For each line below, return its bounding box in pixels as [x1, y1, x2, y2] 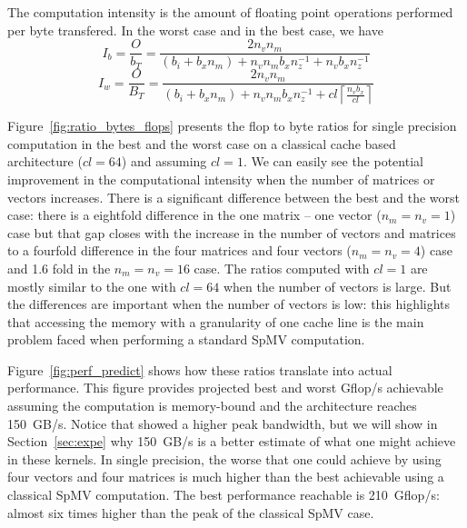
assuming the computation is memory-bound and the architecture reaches [7, 396, 417, 415]
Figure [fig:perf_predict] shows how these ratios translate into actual [7, 360, 392, 379]
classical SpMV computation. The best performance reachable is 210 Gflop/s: [7, 485, 440, 504]
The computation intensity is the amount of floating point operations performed [7, 3, 453, 21]
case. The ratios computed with [194, 258, 370, 277]
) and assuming [121, 152, 207, 171]
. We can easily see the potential [243, 152, 423, 171]
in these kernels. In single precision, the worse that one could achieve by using [7, 449, 442, 468]
